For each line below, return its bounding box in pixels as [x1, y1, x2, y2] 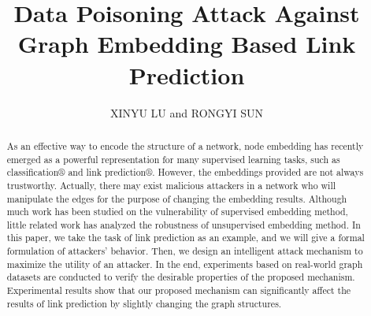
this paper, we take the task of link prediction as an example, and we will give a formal [6, 231, 365, 244]
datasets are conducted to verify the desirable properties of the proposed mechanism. [6, 270, 355, 284]
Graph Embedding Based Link [17, 28, 356, 60]
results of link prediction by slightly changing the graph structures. [6, 296, 282, 310]
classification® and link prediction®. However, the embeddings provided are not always [6, 165, 364, 179]
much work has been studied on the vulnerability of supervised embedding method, [6, 205, 348, 218]
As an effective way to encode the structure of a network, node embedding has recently [6, 139, 364, 152]
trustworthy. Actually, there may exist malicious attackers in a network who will [6, 178, 336, 191]
